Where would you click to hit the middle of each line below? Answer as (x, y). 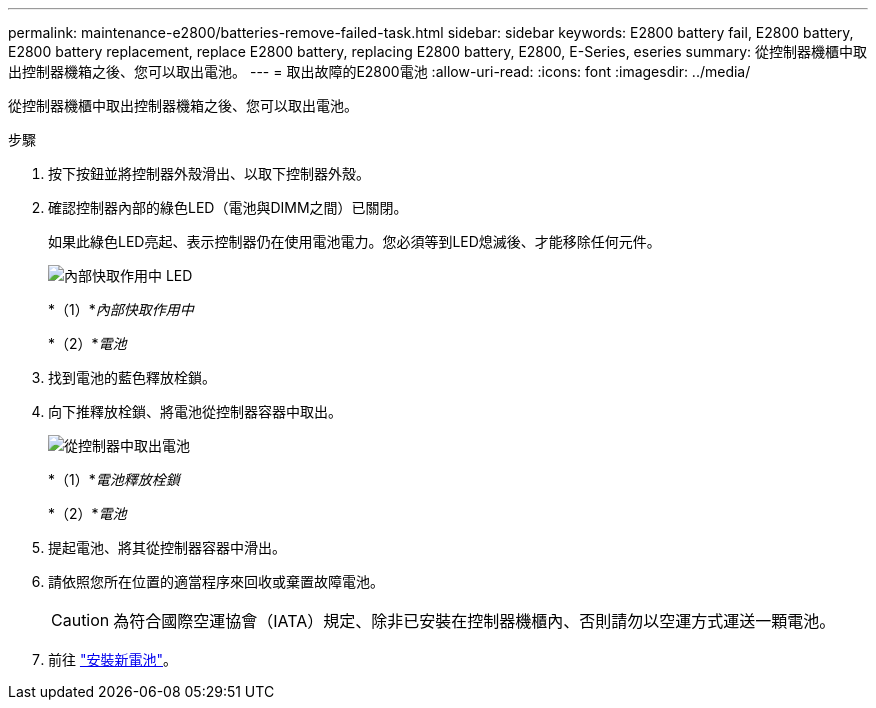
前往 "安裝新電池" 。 (112, 659)
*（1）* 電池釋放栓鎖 (114, 479)
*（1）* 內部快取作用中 (121, 309)
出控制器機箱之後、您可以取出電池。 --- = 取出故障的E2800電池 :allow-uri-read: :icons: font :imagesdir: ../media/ (379, 71)
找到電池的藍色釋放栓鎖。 (132, 377)
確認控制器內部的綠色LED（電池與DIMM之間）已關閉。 (228, 207)
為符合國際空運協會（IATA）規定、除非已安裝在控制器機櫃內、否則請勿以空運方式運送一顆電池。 (474, 621)
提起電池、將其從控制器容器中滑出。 (167, 547)
